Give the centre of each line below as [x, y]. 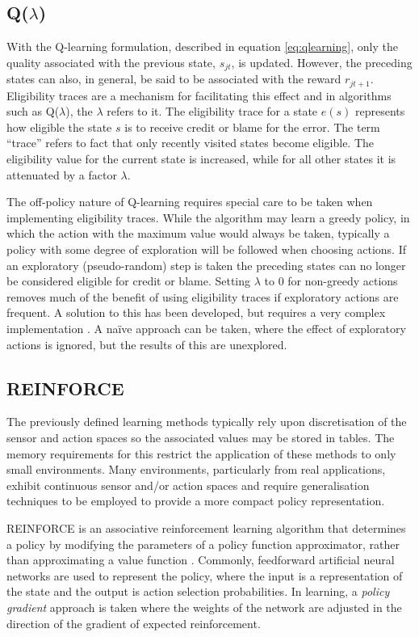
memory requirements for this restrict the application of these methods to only [201, 453]
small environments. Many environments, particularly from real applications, [196, 469]
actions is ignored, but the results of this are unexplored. [147, 344]
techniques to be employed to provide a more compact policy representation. [196, 501]
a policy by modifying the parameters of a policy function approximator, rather [203, 544]
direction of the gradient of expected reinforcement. [134, 623]
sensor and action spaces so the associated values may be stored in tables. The [201, 437]
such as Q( [33, 111]
